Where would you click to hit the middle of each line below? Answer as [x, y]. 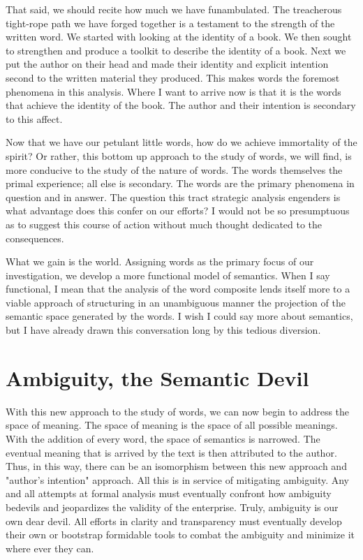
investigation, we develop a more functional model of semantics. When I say [168, 275]
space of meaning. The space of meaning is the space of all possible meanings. [172, 425]
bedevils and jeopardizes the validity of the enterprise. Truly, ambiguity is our [172, 507]
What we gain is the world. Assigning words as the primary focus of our [160, 261]
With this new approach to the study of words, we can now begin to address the [178, 411]
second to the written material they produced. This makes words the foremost [173, 77]
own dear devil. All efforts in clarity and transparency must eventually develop [174, 521]
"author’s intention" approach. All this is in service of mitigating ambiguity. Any [177, 479]
